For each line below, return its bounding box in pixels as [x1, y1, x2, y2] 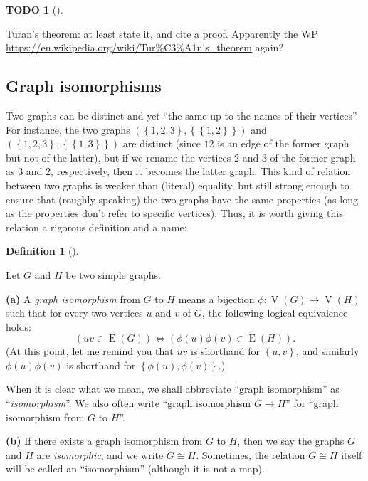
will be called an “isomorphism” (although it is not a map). [6, 461, 265, 476]
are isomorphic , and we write [36, 447, 164, 462]
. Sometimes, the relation [196, 447, 305, 462]
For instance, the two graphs [6, 122, 130, 137]
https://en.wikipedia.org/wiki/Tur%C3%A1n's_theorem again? [6, 40, 283, 55]
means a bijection [178, 291, 255, 306]
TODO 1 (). [6, 2, 63, 16]
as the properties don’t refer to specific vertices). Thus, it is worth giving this [6, 206, 343, 221]
